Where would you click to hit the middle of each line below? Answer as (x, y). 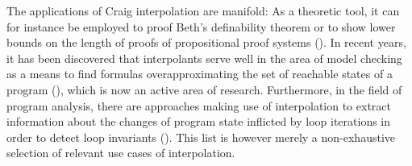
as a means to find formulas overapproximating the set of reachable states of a (200, 74)
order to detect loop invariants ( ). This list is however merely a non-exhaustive (201, 137)
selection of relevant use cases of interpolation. (121, 153)
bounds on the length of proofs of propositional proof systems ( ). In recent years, (206, 42)
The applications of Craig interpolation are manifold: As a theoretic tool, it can (203, 10)
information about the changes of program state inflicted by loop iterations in (199, 121)
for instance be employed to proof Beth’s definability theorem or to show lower (201, 26)
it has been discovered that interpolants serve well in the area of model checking (204, 58)
